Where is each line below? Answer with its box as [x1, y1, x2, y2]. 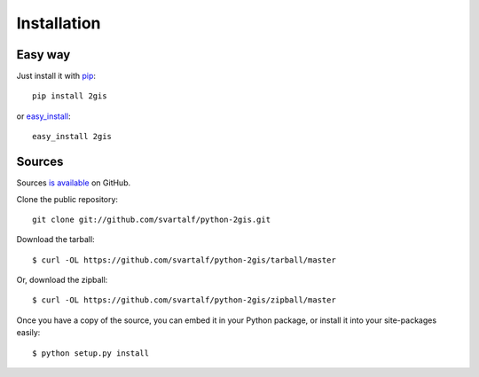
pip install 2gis [32, 91, 107, 101]
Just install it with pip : [16, 71, 97, 82]
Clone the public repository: [16, 193, 119, 204]
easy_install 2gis [32, 131, 113, 142]
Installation [16, 13, 101, 33]
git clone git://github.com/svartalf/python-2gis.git [32, 214, 271, 224]
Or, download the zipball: [16, 275, 108, 286]
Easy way [16, 47, 71, 62]
